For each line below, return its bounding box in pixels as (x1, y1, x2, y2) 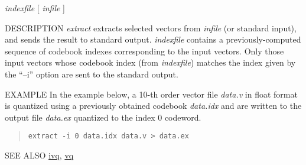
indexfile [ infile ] (5, 2, 65, 14)
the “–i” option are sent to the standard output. (5, 67, 178, 80)
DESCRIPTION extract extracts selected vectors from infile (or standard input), (5, 21, 297, 34)
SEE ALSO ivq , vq (5, 149, 74, 161)
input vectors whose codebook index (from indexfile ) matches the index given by (5, 56, 296, 69)
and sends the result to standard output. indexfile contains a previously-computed (5, 33, 301, 46)
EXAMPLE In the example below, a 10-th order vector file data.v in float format (5, 88, 298, 100)
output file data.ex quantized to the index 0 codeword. (5, 111, 201, 123)
